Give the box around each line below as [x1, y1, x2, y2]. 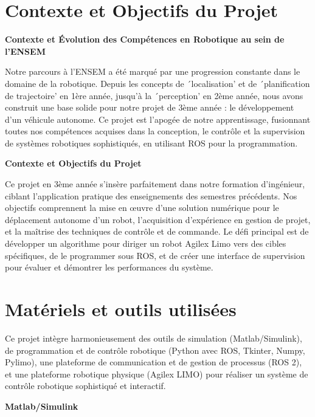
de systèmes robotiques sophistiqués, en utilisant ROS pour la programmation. [5, 136, 298, 149]
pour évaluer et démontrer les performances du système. [5, 261, 213, 274]
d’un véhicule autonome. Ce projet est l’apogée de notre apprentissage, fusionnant [5, 112, 311, 125]
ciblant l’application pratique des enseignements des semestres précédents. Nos [5, 189, 297, 202]
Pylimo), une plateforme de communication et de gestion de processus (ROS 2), [5, 356, 302, 368]
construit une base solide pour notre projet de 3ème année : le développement [5, 101, 294, 114]
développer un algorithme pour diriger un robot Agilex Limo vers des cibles [5, 237, 286, 250]
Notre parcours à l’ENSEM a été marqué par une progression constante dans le [5, 65, 300, 78]
